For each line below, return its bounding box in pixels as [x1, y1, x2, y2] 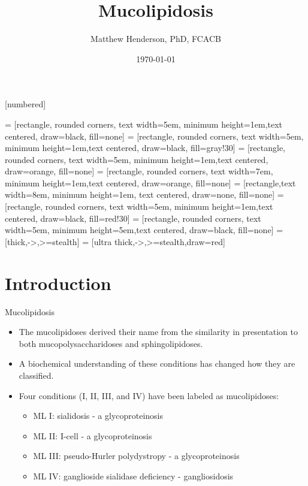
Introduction [5, 270, 111, 295]
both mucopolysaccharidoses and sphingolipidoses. [19, 337, 203, 349]
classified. [19, 369, 54, 381]
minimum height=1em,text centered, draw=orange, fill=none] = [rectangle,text [5, 176, 296, 189]
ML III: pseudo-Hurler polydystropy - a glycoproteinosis [33, 449, 240, 462]
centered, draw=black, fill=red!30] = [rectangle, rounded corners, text [5, 212, 261, 224]
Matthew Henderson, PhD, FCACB [90, 32, 221, 45]
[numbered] [5, 98, 46, 110]
